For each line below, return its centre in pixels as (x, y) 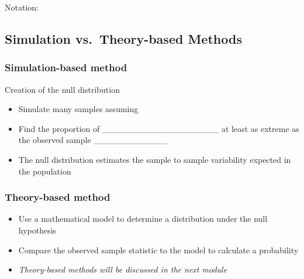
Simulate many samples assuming (78, 109)
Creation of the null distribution (62, 89)
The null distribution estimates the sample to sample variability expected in (155, 159)
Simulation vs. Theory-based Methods (123, 38)
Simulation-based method (66, 67)
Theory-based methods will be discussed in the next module (123, 269)
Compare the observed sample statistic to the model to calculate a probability (158, 250)
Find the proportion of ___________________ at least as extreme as (159, 128)
